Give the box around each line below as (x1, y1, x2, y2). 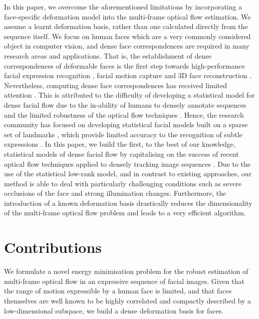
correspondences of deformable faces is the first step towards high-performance (4, 60, 245, 71)
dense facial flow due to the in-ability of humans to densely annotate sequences (4, 99, 246, 110)
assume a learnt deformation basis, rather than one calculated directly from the (4, 21, 248, 32)
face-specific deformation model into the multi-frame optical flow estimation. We (4, 11, 251, 22)
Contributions (4, 237, 102, 257)
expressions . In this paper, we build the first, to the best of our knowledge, (4, 139, 235, 149)
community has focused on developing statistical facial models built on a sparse (4, 119, 248, 130)
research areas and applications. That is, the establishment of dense (4, 50, 212, 61)
